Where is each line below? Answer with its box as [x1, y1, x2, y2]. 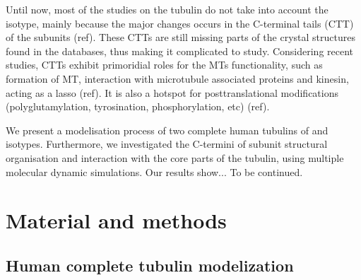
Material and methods [6, 206, 227, 235]
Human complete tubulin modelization [6, 254, 294, 276]
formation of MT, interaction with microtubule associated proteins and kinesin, [6, 71, 349, 86]
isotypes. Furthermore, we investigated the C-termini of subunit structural [6, 136, 328, 151]
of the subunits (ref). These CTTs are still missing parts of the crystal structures [6, 30, 355, 45]
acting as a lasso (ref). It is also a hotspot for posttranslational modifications [6, 85, 338, 100]
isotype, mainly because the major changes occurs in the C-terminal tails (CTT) [6, 16, 354, 30]
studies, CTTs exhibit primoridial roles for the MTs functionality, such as [6, 57, 323, 72]
